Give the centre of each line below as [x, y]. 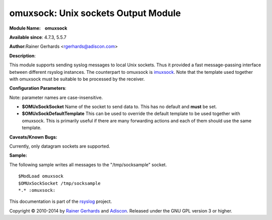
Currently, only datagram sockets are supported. [60, 146]
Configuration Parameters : [38, 88]
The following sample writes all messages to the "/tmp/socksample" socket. [88, 164]
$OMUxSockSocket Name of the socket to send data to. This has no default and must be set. [119, 107]
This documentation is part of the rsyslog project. [61, 201]
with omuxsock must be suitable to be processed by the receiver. [77, 79]
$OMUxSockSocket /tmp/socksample [59, 183]
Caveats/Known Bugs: [33, 137]
